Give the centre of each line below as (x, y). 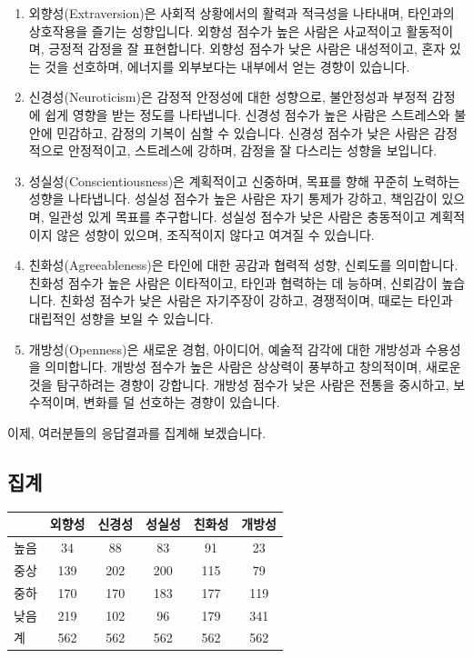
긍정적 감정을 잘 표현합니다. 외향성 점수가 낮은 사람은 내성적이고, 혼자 (247, 49)
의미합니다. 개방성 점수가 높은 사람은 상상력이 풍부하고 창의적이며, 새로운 (253, 367)
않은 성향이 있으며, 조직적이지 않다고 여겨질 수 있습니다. (216, 234)
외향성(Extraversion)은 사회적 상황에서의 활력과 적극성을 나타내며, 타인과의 (242, 13)
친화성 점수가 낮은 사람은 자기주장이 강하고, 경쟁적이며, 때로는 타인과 (257, 300)
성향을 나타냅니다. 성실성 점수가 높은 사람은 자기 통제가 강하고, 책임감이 (233, 199)
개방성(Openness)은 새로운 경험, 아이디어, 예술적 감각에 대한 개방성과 (225, 349)
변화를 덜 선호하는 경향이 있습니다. (181, 402)
